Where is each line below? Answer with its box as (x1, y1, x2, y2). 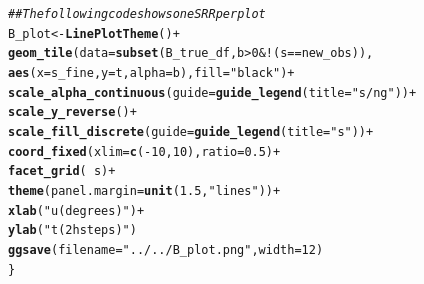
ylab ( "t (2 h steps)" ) (8, 223, 137, 238)
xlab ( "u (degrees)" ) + (8, 203, 145, 218)
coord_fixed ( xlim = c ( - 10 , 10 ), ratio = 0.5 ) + (8, 144, 281, 159)
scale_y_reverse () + (8, 105, 137, 120)
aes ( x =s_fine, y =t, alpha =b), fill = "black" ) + (8, 65, 295, 80)
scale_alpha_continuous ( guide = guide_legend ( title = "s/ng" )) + (8, 85, 417, 100)
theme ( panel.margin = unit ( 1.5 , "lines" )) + (8, 183, 281, 198)
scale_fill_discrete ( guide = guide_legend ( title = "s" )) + (8, 124, 374, 139)
